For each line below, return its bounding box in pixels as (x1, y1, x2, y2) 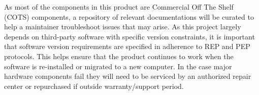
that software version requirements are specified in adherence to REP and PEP (4, 41, 250, 52)
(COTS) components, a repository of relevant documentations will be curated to (4, 11, 254, 22)
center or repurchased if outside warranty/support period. (4, 80, 184, 91)
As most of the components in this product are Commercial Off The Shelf (4, 2, 234, 12)
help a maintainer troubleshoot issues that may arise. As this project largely (4, 21, 241, 32)
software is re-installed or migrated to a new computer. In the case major (4, 61, 232, 71)
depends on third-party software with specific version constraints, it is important (4, 31, 255, 41)
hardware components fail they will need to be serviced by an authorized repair (4, 71, 251, 81)
